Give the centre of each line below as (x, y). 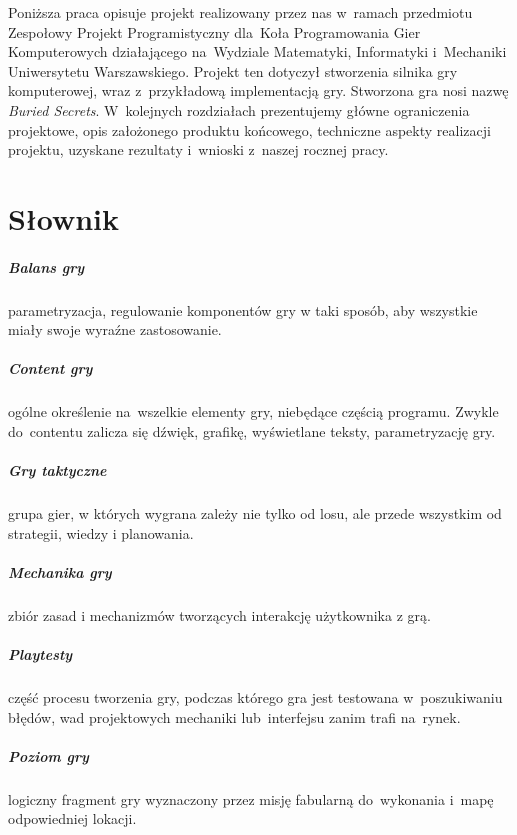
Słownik (64, 217)
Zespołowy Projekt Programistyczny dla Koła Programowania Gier (214, 31)
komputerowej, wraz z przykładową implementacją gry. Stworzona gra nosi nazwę (258, 90)
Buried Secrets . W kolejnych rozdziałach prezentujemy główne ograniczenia (239, 109)
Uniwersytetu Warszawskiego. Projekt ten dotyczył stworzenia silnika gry (233, 70)
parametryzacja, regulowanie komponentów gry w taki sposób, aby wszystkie (243, 309)
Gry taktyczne (57, 470)
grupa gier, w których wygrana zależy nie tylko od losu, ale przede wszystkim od (255, 513)
